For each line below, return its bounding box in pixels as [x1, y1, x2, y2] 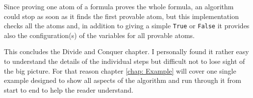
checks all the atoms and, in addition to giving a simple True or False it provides [4, 20, 250, 31]
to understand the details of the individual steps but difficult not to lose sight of [4, 56, 245, 66]
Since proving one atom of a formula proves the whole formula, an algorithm [4, 1, 234, 11]
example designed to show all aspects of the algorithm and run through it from [4, 75, 241, 85]
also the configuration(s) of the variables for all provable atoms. [4, 30, 195, 40]
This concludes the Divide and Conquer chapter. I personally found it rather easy [4, 46, 249, 57]
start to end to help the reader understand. [4, 84, 133, 95]
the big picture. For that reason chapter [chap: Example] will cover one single [4, 65, 236, 76]
